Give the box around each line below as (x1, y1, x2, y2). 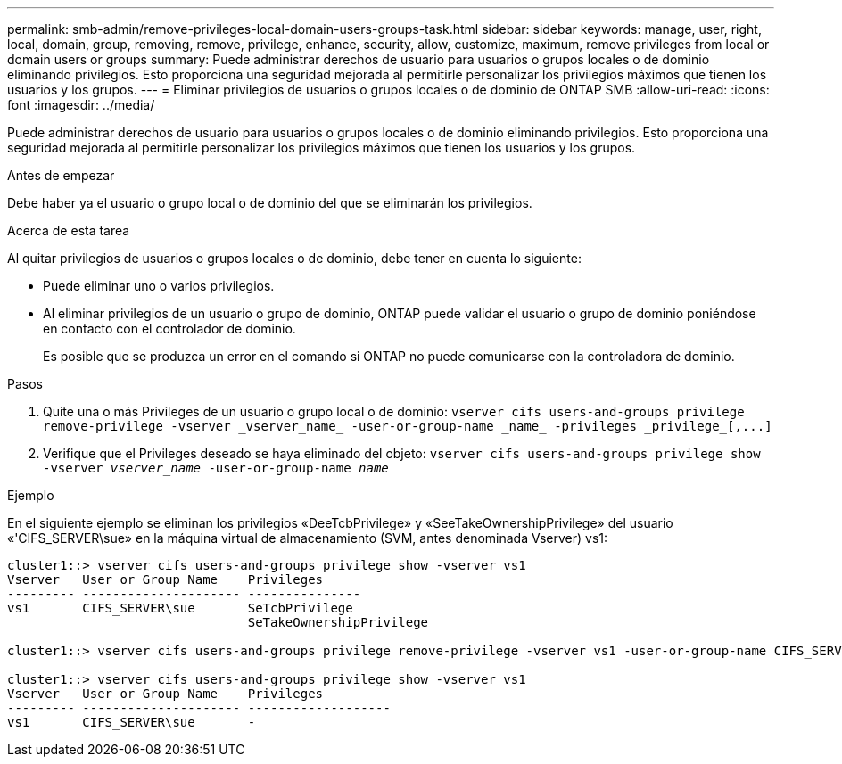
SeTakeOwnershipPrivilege (247, 615, 429, 629)
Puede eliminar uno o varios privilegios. (43, 278, 275, 293)
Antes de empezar (7, 168, 115, 183)
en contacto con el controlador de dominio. (43, 321, 296, 336)
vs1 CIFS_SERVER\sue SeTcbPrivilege (7, 601, 353, 615)
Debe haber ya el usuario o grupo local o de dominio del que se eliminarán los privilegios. (7, 195, 532, 210)
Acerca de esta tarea (7, 223, 130, 238)
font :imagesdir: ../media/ (7, 97, 155, 112)
